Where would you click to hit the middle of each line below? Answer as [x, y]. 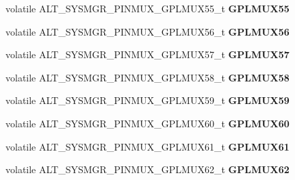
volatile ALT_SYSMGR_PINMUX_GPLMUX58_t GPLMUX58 [147, 77]
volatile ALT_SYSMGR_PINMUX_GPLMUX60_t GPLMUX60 [147, 123]
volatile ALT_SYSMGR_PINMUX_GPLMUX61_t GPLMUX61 [147, 146]
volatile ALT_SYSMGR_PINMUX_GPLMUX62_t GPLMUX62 [147, 169]
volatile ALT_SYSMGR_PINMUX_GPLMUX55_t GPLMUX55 [147, 8]
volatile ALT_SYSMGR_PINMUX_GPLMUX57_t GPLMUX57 [147, 54]
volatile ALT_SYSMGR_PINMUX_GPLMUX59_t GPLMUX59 [147, 100]
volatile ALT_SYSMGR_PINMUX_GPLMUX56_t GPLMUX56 [147, 31]
